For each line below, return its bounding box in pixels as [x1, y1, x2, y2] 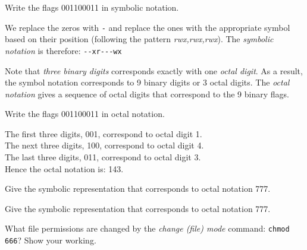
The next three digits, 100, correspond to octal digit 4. [5, 139, 204, 151]
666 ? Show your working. [5, 234, 96, 246]
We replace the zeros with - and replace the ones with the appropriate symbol [5, 21, 290, 33]
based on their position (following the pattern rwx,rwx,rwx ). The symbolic [5, 33, 274, 45]
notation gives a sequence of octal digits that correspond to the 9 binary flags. [5, 87, 289, 100]
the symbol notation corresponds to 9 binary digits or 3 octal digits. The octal [5, 76, 290, 88]
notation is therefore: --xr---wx [5, 44, 122, 56]
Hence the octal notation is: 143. [5, 162, 124, 175]
